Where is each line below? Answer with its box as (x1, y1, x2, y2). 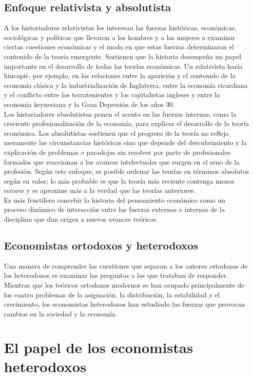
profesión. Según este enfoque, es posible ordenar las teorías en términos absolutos (4, 166, 249, 176)
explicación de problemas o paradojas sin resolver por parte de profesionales (4, 146, 231, 157)
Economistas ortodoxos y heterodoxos (4, 238, 198, 253)
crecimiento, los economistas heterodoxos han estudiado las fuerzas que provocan (4, 299, 245, 309)
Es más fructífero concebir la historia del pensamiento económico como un (4, 194, 226, 205)
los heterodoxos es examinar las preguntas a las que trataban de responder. (4, 270, 229, 280)
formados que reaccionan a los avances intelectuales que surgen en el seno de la (4, 156, 240, 167)
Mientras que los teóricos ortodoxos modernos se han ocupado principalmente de (4, 280, 245, 290)
